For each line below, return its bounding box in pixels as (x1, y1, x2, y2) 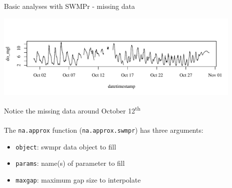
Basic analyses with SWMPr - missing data (4, 1, 135, 11)
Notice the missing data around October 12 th (4, 104, 141, 115)
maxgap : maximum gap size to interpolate (15, 174, 141, 185)
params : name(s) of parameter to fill (15, 158, 125, 168)
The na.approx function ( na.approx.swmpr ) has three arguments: (4, 124, 203, 135)
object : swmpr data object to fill (15, 141, 116, 151)
